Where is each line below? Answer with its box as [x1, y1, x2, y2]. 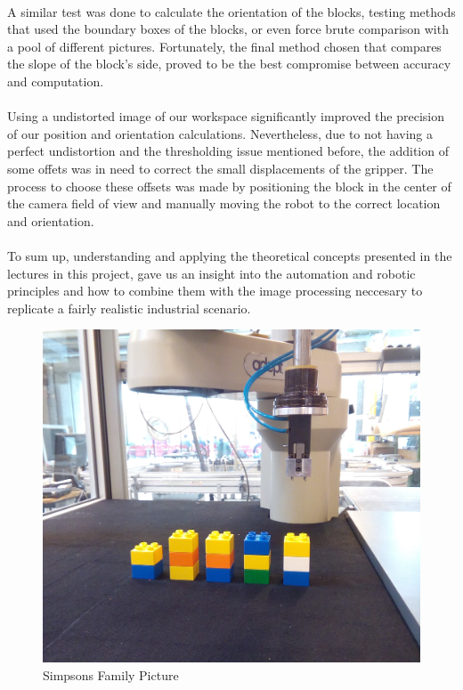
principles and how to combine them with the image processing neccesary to [7, 281, 423, 300]
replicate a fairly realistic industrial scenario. [7, 298, 251, 317]
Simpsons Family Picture [43, 665, 179, 684]
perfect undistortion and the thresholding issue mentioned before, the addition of [7, 142, 449, 160]
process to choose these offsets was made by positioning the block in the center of [7, 176, 451, 195]
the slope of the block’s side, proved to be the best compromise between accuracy [7, 54, 451, 73]
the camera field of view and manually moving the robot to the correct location [7, 194, 441, 213]
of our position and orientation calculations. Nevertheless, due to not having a [7, 124, 434, 142]
